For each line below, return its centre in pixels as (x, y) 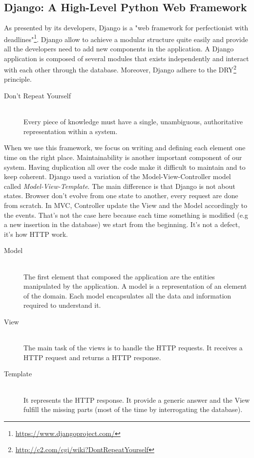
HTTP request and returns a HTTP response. (92, 357)
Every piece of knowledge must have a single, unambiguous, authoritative (133, 122)
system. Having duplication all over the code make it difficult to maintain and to (125, 167)
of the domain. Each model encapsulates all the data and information (127, 295)
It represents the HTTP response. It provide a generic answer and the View (137, 400)
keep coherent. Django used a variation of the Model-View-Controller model (117, 176)
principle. (18, 79)
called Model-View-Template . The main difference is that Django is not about (120, 186)
